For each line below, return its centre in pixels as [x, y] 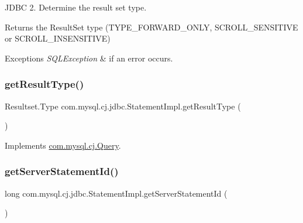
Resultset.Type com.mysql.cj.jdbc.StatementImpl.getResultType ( [123, 106]
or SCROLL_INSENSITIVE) [58, 38]
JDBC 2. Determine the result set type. [76, 7]
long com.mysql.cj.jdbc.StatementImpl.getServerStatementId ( [116, 193]
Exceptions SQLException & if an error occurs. [89, 58]
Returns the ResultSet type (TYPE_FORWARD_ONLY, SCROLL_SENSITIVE [151, 27]
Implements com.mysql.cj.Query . [63, 145]
